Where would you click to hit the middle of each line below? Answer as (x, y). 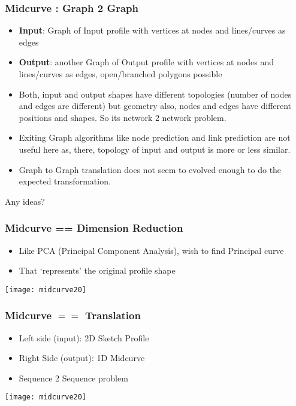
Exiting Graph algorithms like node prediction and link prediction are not (155, 137)
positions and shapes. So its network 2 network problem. (123, 117)
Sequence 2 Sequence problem (73, 378)
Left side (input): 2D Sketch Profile (84, 337)
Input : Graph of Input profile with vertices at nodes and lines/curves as (152, 30)
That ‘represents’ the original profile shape (97, 270)
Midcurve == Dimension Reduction (94, 228)
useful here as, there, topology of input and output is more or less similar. (155, 149)
